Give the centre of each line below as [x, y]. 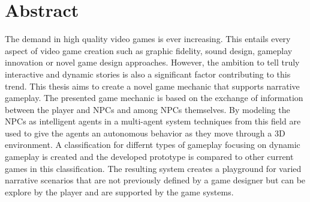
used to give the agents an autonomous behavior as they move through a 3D [145, 133]
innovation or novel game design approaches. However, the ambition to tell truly [152, 62]
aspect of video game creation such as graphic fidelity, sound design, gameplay [149, 50]
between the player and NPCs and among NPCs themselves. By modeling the [148, 109]
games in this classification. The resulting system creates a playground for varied [153, 168]
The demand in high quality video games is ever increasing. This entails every [148, 39]
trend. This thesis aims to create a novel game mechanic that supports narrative [152, 86]
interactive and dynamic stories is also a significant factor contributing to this [148, 74]
